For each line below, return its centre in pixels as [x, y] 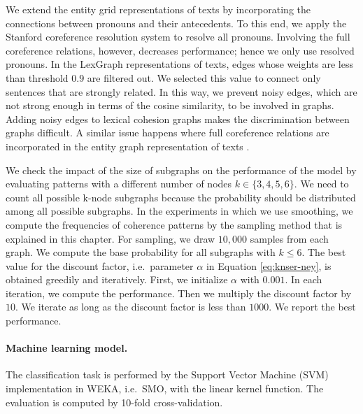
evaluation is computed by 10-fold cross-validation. [114, 402]
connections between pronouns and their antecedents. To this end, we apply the [176, 23]
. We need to [321, 184]
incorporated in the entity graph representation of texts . [128, 146]
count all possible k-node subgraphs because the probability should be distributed [181, 197]
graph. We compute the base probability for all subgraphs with [141, 252]
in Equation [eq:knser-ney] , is [269, 265]
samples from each [289, 238]
